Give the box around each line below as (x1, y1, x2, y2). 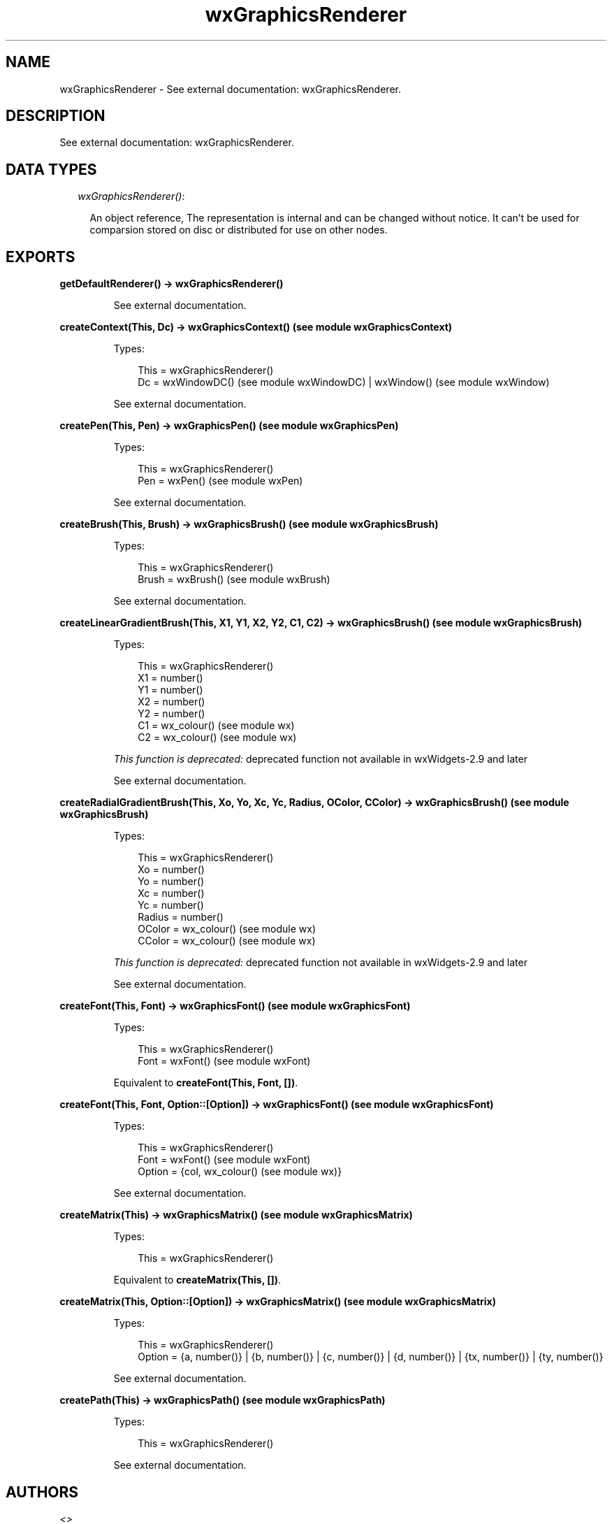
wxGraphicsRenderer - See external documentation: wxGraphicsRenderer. (59, 82, 401, 95)
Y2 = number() (138, 707, 205, 720)
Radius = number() (138, 911, 224, 923)
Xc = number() (138, 887, 205, 900)
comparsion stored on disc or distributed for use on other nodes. (89, 224, 388, 236)
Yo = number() (138, 875, 205, 888)
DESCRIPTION (6, 107, 105, 125)
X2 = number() (138, 696, 205, 708)
